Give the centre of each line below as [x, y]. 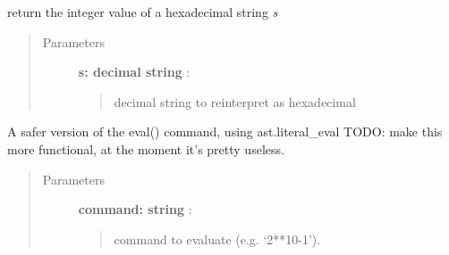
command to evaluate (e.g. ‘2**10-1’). [217, 239]
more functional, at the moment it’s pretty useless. [146, 148]
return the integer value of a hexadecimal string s [143, 12]
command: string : [135, 209]
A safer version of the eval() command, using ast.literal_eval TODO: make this [225, 132]
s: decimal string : [134, 72]
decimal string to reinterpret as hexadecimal [235, 101]
